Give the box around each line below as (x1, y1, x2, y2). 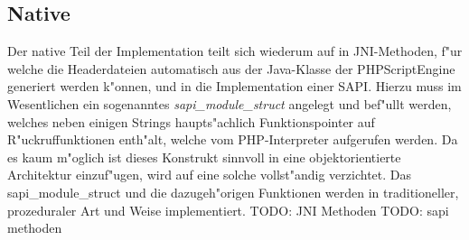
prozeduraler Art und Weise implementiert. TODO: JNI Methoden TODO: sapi (7, 200, 449, 219)
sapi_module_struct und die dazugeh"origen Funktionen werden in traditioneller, (7, 182, 459, 201)
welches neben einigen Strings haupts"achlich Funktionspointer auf (7, 112, 375, 131)
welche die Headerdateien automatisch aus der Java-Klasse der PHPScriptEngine (7, 59, 455, 78)
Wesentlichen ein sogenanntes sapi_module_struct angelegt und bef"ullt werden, (7, 94, 452, 113)
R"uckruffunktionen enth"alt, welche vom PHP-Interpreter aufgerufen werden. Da (7, 130, 458, 149)
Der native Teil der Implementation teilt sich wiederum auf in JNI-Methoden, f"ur (7, 42, 463, 60)
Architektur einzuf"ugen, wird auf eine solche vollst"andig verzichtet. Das (7, 165, 412, 184)
